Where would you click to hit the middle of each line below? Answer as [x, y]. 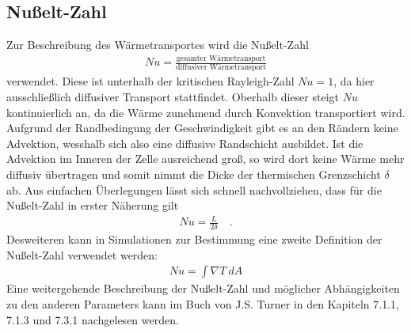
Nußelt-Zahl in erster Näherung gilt [93, 205]
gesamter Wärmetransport [221, 58]
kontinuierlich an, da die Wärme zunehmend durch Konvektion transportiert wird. [206, 112]
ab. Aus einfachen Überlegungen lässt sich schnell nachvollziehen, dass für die [194, 189]
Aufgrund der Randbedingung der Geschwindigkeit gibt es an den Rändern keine [202, 128]
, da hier [354, 81]
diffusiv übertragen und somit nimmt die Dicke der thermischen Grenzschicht [194, 174]
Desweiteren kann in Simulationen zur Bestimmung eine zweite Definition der [194, 239]
